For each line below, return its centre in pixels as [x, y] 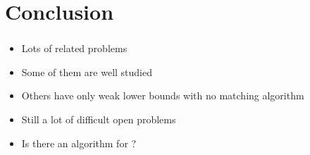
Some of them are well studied [87, 72]
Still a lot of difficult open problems [99, 119]
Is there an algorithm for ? [79, 143]
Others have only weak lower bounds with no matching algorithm [163, 95]
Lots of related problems [74, 48]
